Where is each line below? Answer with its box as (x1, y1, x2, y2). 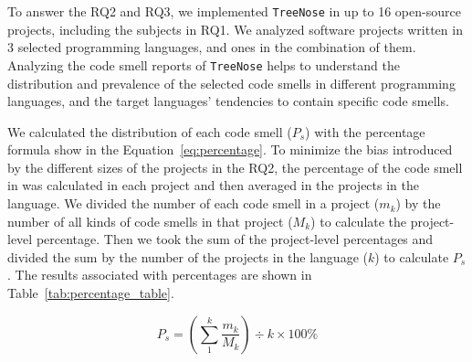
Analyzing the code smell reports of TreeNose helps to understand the (7, 55, 400, 74)
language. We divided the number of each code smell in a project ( (7, 194, 380, 213)
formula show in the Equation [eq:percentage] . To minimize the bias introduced (7, 140, 453, 159)
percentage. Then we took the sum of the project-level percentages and (36, 229, 434, 249)
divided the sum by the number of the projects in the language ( (7, 247, 368, 266)
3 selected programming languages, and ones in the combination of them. (7, 37, 416, 57)
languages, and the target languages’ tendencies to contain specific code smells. (7, 91, 449, 111)
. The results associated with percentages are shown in (7, 265, 312, 284)
